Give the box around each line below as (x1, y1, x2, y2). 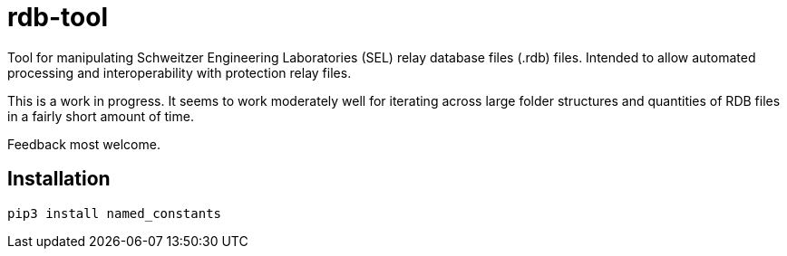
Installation (7, 167, 111, 191)
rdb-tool (7, 2, 109, 33)
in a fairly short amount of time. (7, 108, 194, 124)
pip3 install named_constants (7, 205, 222, 221)
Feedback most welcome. (7, 136, 160, 152)
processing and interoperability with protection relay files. (7, 64, 352, 81)
